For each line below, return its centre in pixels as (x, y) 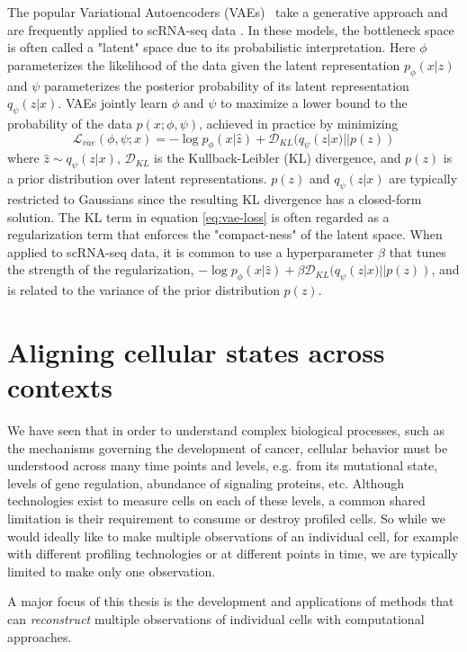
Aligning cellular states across (196, 351)
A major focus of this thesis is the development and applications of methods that (231, 601)
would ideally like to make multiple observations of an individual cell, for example (233, 536)
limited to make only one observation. (112, 571)
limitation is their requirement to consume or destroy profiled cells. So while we (227, 518)
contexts (60, 387)
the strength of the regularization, (101, 269)
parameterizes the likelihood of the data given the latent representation (204, 64)
